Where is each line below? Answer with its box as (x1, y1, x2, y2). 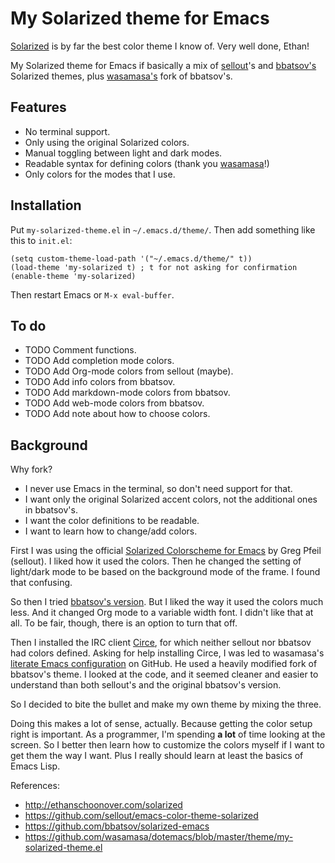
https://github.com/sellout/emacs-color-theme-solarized (24, 810, 259, 822)
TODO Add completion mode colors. (24, 355, 175, 367)
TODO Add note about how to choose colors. (24, 408, 211, 420)
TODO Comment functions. (24, 344, 137, 356)
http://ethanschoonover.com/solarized (24, 799, 183, 811)
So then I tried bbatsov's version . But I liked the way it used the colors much (10, 596, 324, 608)
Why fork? (10, 463, 53, 476)
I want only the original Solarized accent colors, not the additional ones (24, 493, 318, 506)
